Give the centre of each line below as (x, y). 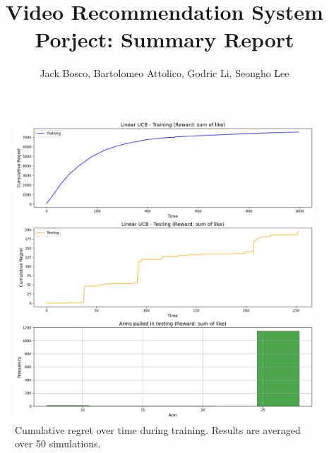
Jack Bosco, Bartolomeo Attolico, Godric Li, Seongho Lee (164, 73)
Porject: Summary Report (164, 39)
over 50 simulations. (58, 443)
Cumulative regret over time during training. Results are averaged (158, 429)
